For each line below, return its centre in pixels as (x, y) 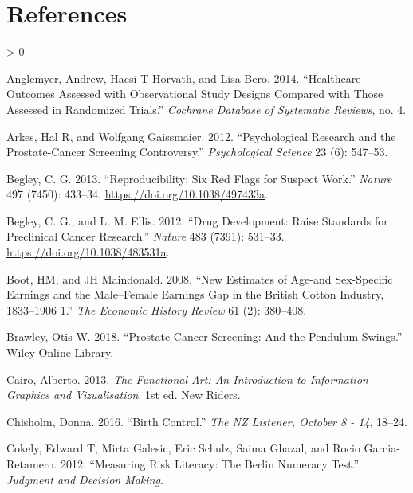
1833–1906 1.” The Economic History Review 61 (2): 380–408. (157, 309)
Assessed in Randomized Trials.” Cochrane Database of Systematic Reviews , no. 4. (206, 109)
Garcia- (382, 448)
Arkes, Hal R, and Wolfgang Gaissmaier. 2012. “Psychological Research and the (201, 136)
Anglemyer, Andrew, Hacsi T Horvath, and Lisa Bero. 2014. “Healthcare (184, 78)
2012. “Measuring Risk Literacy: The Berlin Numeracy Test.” (210, 464)
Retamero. (32, 464)
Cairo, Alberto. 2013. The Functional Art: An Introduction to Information (187, 379)
